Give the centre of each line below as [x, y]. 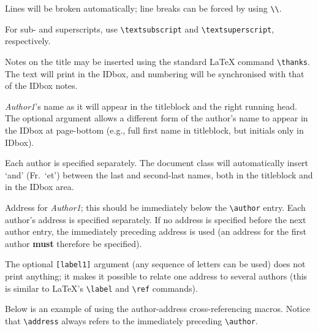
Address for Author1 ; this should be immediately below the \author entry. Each [155, 207]
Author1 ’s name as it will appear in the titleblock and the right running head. [151, 106]
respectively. [28, 41]
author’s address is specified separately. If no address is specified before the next [156, 219]
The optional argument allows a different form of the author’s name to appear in [157, 118]
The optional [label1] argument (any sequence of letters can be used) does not [155, 264]
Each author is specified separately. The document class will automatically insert [157, 163]
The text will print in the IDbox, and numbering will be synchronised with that [155, 73]
